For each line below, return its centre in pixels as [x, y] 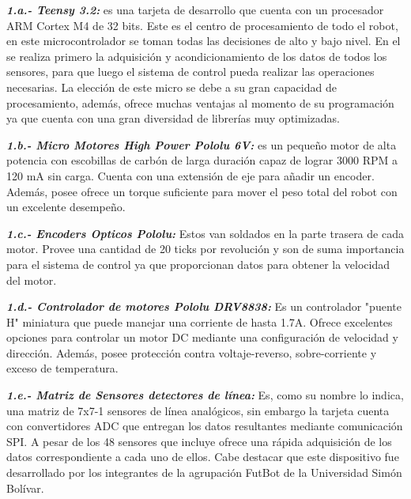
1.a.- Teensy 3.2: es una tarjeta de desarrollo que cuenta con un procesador [195, 9]
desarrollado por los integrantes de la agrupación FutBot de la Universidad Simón [204, 473]
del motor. [32, 280]
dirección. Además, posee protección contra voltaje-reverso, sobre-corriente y [192, 352]
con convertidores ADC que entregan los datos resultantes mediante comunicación [205, 426]
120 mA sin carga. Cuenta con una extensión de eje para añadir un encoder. [190, 175]
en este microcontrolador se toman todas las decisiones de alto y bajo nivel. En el [204, 41]
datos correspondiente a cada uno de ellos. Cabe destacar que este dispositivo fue [203, 457]
